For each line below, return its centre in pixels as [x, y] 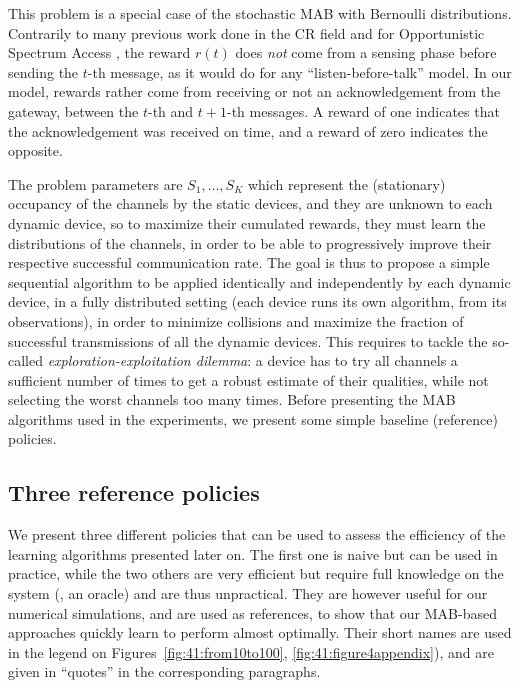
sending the [43, 71]
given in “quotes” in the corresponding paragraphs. [164, 671]
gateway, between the [73, 110]
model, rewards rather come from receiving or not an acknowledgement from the [254, 91]
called [25, 360]
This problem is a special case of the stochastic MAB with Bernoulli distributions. [260, 13]
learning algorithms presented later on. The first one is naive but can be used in [253, 553]
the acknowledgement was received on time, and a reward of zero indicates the [248, 130]
